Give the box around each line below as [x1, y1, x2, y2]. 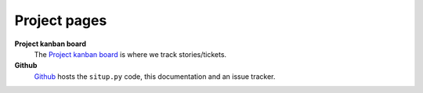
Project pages [14, 12, 107, 29]
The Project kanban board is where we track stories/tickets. [34, 49, 227, 59]
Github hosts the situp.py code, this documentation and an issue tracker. [34, 71, 276, 81]
